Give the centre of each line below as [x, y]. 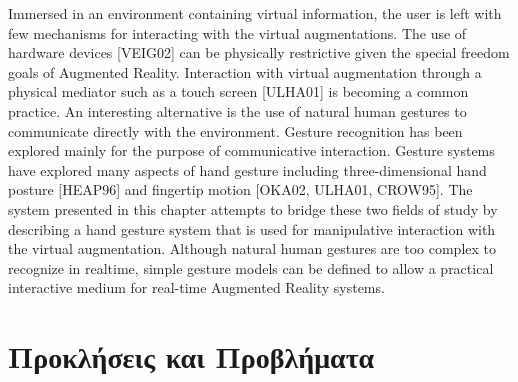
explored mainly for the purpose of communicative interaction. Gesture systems [251, 150]
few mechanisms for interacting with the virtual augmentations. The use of [237, 32]
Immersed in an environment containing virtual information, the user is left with [255, 13]
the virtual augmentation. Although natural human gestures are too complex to [252, 248]
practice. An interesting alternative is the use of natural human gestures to [237, 110]
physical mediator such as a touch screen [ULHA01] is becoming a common [238, 91]
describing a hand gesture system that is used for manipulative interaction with [252, 228]
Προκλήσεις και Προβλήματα [191, 356]
